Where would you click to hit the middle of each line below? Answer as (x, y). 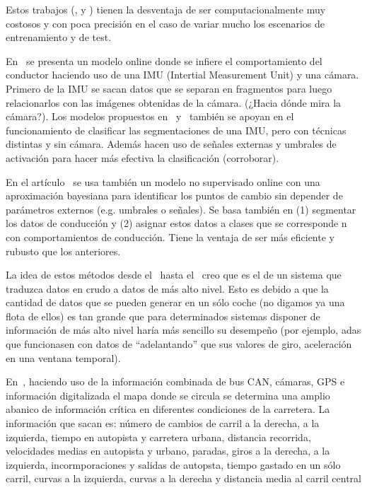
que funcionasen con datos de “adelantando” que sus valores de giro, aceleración (179, 344)
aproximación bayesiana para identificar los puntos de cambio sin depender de (174, 196)
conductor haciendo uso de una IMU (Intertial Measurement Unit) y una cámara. (182, 75)
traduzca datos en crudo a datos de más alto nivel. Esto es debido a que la (167, 288)
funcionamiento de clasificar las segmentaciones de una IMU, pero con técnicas (176, 130)
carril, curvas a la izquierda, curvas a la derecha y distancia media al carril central (184, 478)
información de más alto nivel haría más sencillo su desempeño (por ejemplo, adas (183, 330)
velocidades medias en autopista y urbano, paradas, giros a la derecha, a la (168, 451)
